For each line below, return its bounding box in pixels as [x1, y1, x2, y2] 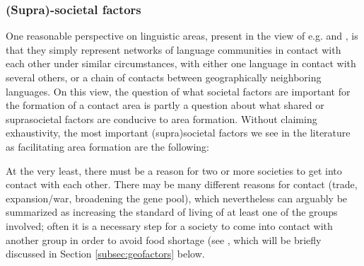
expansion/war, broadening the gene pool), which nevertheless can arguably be [6, 190, 348, 205]
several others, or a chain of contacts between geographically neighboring [6, 70, 322, 84]
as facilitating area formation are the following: [6, 139, 209, 154]
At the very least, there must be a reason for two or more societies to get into [6, 163, 342, 178]
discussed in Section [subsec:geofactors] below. [6, 246, 205, 261]
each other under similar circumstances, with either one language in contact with [6, 56, 356, 71]
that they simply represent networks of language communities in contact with [6, 42, 341, 57]
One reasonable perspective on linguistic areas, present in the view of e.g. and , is [6, 28, 358, 43]
